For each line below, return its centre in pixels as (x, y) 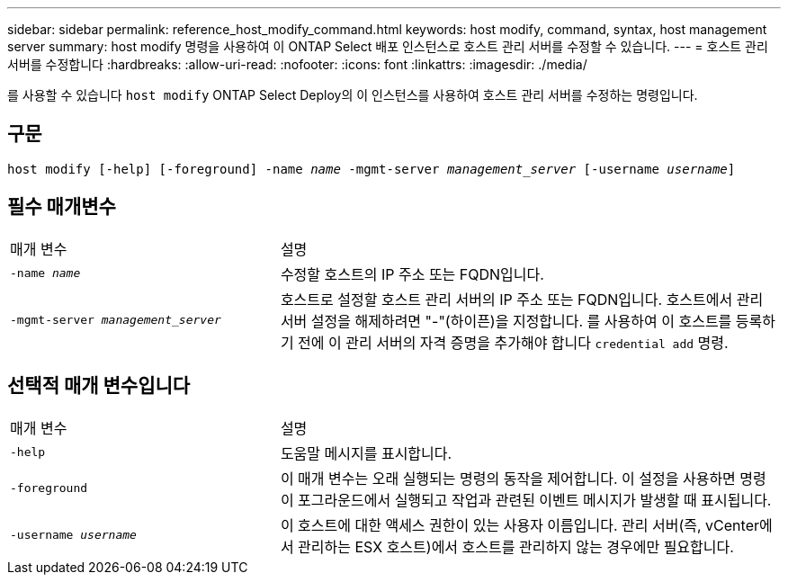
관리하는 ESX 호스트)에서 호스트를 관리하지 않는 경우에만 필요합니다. (516, 546)
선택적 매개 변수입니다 (99, 386)
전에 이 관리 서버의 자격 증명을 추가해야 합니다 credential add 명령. (513, 342)
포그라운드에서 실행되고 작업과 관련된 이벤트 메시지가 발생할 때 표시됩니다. (535, 500)
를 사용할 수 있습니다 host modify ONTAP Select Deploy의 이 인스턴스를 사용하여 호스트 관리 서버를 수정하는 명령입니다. (353, 95)
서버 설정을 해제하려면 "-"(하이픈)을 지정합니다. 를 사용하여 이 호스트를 (506, 321)
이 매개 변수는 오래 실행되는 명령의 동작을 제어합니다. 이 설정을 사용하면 (508, 478)
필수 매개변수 (62, 207)
